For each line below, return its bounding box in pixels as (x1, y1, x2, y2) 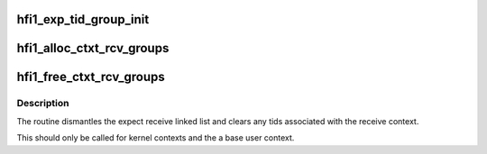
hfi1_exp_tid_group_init (16, 12, 150, 27)
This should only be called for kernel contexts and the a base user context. (16, 132, 295, 143)
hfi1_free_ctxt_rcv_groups (16, 69, 166, 85)
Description (16, 97, 69, 110)
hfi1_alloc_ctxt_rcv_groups (16, 41, 170, 56)
